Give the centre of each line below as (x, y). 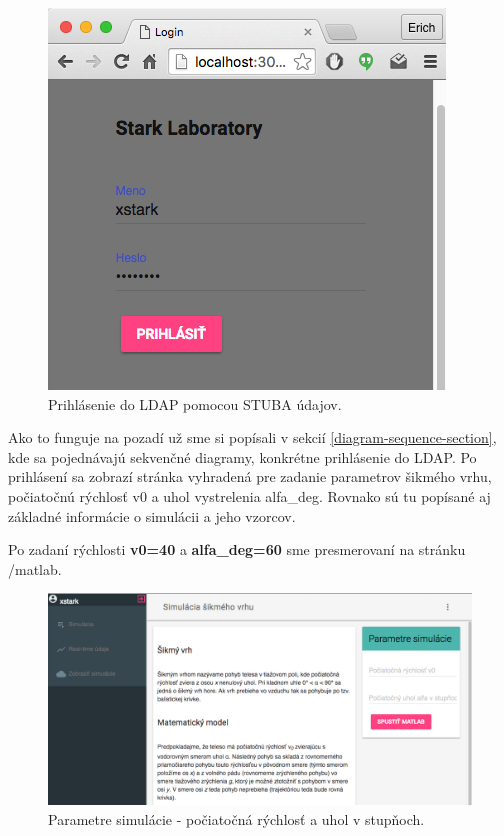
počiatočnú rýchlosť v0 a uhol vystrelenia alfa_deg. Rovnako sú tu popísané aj (249, 495)
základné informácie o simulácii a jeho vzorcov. (152, 515)
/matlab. (35, 568)
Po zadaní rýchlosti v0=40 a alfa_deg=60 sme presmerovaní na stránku (237, 549)
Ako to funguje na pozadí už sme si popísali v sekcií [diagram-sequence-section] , (252, 437)
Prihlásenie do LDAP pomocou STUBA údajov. (195, 403)
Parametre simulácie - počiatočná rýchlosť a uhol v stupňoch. (236, 818)
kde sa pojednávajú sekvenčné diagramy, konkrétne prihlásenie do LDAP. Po (242, 456)
